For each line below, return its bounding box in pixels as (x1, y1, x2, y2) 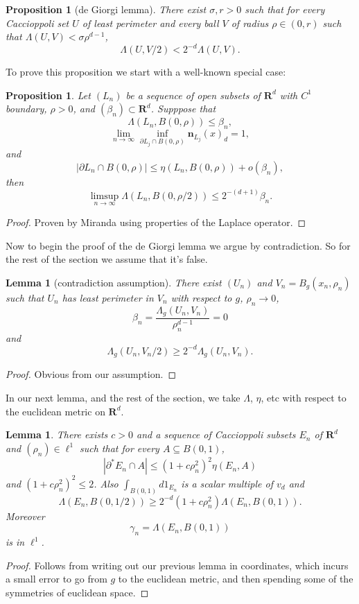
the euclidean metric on (6, 404, 105, 418)
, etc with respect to (261, 390, 347, 404)
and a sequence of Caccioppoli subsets (137, 427, 296, 442)
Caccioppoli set (6, 15, 69, 30)
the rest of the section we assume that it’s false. (6, 252, 208, 266)
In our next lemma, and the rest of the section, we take (6, 390, 240, 404)
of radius (231, 15, 269, 30)
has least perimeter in (62, 290, 154, 304)
